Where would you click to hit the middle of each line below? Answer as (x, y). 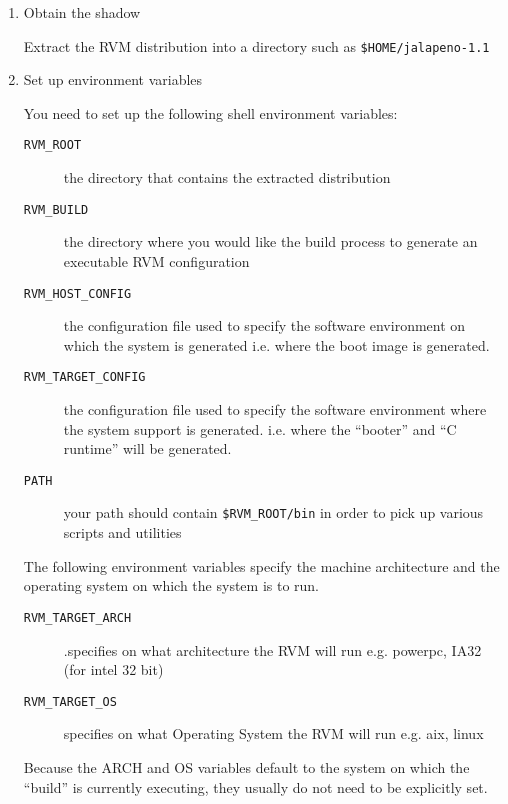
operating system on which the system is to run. (171, 585)
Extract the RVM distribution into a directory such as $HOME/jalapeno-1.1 (256, 45)
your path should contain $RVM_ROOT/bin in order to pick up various (273, 512)
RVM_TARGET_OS (70, 701)
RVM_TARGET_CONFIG (84, 377)
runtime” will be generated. (147, 448)
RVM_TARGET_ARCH (77, 617)
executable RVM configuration (156, 260)
